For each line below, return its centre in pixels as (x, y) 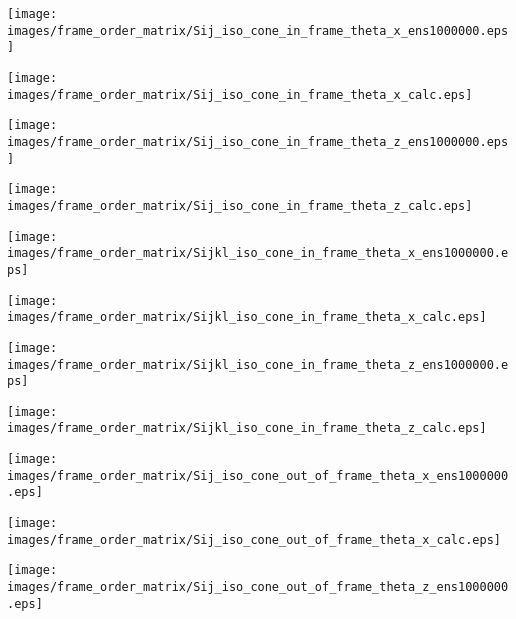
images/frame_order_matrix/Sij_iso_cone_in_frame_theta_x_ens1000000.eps (258, 30)
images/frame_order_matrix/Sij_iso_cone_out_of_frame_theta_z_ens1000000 (258, 587)
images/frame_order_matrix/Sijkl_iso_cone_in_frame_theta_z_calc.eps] (247, 428)
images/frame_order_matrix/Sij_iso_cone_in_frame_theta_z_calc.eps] (240, 205)
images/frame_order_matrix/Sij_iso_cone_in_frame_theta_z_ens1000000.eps (258, 141)
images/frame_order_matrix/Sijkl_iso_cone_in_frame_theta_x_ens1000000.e (258, 253)
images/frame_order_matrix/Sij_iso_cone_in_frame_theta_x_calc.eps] (240, 94)
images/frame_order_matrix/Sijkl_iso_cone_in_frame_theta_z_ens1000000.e (258, 364)
